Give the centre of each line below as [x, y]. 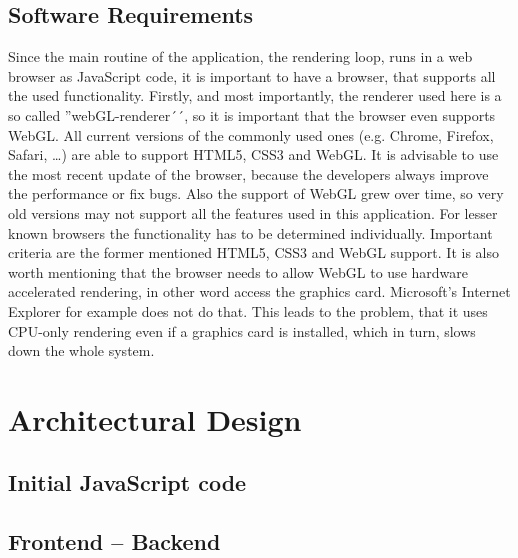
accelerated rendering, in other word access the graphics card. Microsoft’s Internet [259, 291]
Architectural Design [155, 418]
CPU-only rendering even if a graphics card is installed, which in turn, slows [242, 330]
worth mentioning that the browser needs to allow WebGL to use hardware [238, 271]
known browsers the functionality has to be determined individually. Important [250, 232]
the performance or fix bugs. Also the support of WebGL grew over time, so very [256, 193]
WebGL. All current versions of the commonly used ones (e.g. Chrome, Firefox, [251, 134]
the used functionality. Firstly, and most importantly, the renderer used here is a [255, 95]
